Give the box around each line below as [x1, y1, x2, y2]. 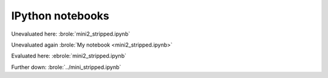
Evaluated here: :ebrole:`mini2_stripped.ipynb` [11, 52, 127, 60]
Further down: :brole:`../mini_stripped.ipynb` [11, 63, 121, 71]
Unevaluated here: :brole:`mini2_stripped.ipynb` [11, 30, 131, 37]
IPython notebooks [11, 9, 109, 22]
